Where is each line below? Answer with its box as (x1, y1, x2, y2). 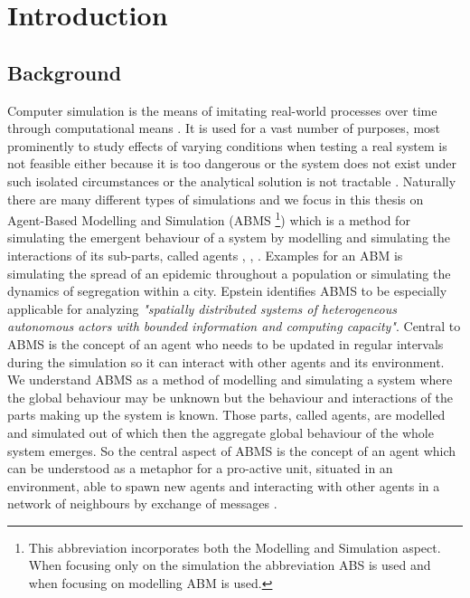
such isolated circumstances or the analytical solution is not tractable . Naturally (7, 171, 456, 190)
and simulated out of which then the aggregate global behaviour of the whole (7, 422, 434, 441)
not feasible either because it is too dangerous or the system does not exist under (7, 154, 456, 173)
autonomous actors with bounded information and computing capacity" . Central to (7, 317, 461, 336)
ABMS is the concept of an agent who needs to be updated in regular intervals (7, 334, 444, 353)
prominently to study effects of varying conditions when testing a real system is (7, 136, 447, 155)
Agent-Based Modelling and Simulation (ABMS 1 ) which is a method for (7, 208, 410, 229)
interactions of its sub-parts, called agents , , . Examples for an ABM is (7, 245, 403, 264)
